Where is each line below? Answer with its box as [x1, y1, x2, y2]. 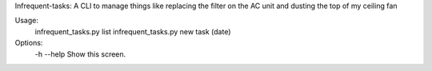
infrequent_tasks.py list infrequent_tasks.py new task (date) [34, 26, 231, 36]
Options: [14, 38, 43, 48]
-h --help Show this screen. [34, 49, 126, 59]
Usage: [14, 16, 39, 26]
